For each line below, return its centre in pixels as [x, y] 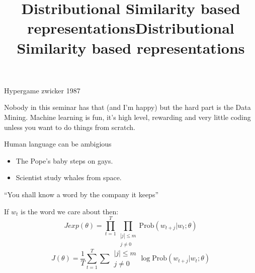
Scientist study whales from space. [69, 177]
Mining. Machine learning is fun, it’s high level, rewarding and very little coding [127, 117]
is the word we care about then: [70, 211]
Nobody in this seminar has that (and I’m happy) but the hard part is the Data [127, 107]
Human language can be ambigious [58, 144]
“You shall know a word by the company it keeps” [81, 194]
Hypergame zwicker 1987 [42, 90]
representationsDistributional [131, 28]
